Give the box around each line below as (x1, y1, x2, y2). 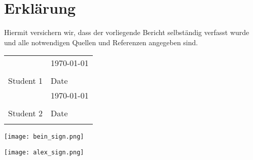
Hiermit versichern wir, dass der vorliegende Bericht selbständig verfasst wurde (4, 27, 249, 38)
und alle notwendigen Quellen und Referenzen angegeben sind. (4, 37, 198, 47)
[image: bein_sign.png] (4, 133, 84, 141)
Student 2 (8, 107, 43, 119)
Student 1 (8, 75, 43, 87)
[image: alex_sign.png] (4, 148, 84, 156)
